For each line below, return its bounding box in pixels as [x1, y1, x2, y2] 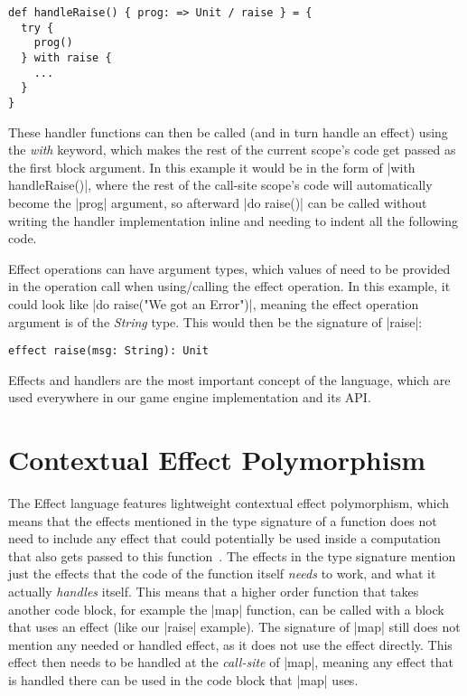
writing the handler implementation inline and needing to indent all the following [8, 211, 458, 230]
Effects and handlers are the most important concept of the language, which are [8, 370, 451, 389]
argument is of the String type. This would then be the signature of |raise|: [8, 312, 423, 331]
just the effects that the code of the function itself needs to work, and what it [8, 564, 436, 583]
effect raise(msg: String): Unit [8, 344, 209, 358]
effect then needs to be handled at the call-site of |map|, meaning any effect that [8, 653, 453, 672]
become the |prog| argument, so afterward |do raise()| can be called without [8, 193, 427, 212]
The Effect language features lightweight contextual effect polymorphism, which [8, 494, 450, 513]
